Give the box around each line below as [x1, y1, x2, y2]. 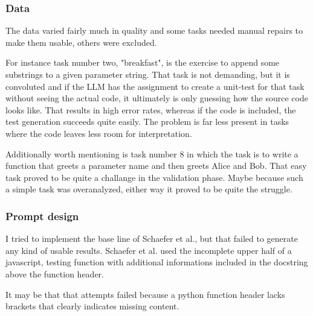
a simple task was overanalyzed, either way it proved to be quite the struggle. [5, 183, 292, 195]
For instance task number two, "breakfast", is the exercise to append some [5, 56, 280, 69]
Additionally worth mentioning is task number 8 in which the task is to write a [5, 147, 298, 160]
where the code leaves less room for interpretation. [5, 127, 192, 139]
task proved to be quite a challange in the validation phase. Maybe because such [5, 171, 303, 183]
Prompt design [5, 208, 79, 223]
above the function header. [5, 267, 105, 280]
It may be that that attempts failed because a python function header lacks [5, 288, 285, 300]
